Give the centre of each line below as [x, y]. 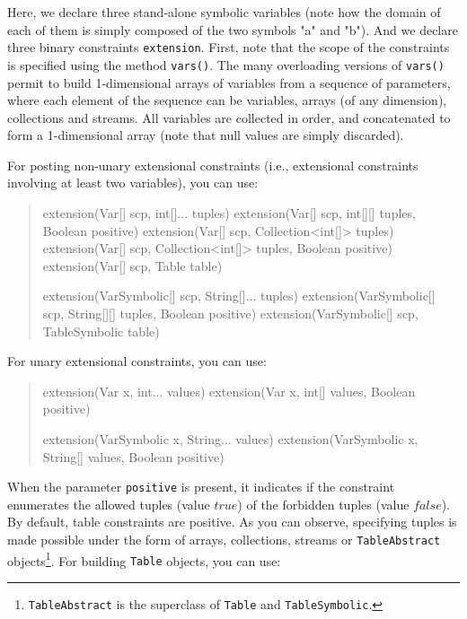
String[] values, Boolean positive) [133, 456]
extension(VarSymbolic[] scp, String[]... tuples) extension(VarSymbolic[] [239, 296]
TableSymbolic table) [101, 331]
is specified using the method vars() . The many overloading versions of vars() [226, 64]
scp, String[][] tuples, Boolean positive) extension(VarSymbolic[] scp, [230, 314]
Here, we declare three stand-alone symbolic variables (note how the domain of [224, 12]
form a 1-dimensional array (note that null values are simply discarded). [206, 135]
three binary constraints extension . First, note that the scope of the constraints [229, 47]
